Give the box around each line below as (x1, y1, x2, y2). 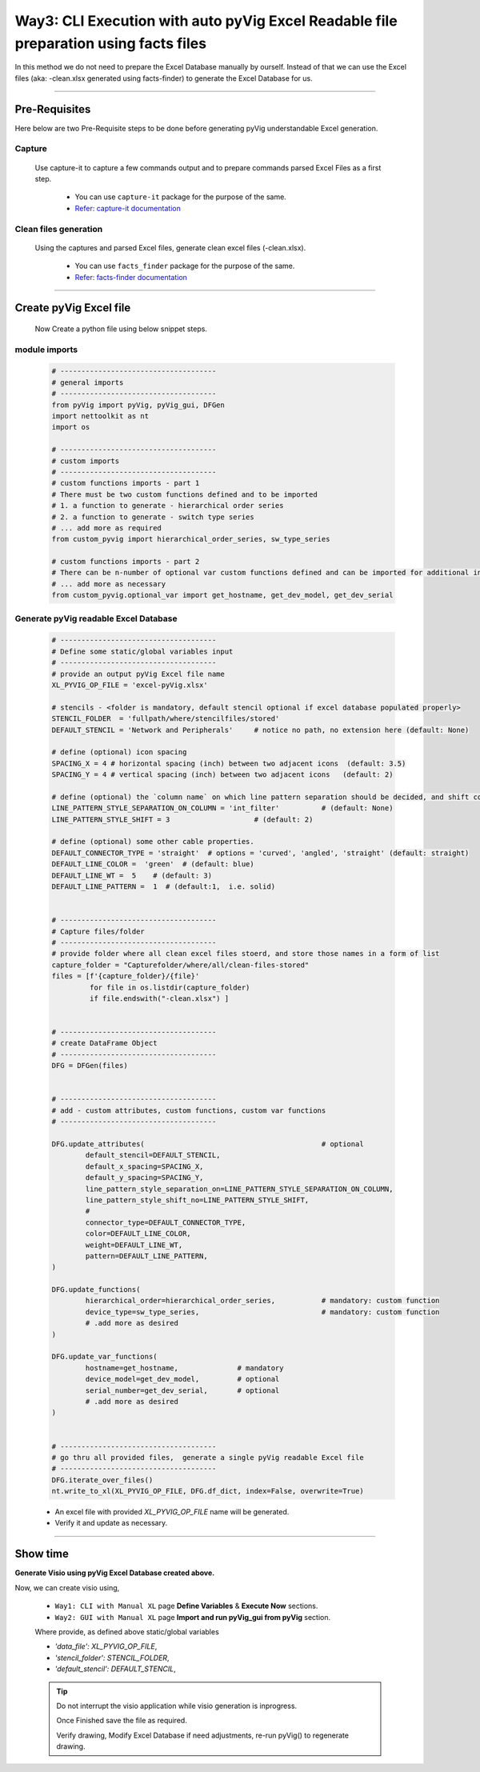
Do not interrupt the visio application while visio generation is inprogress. (56, 1701, 298, 1710)
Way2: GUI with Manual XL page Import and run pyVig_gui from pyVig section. (54, 1612, 331, 1622)
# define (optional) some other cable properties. (51, 837, 255, 846)
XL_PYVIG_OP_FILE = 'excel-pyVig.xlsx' (51, 680, 208, 690)
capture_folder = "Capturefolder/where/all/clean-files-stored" (51, 960, 310, 970)
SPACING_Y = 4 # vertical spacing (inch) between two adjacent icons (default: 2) (51, 770, 394, 779)
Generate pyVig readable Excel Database (14, 613, 178, 624)
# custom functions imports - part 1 (51, 478, 200, 488)
